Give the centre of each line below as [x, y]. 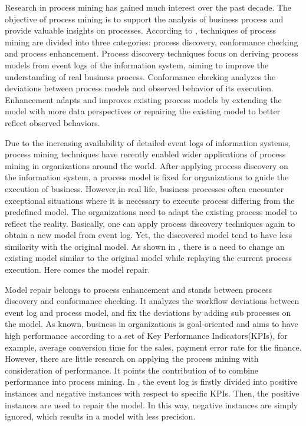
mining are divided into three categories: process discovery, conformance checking [152, 42]
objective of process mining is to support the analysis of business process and [144, 19]
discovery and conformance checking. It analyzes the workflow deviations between [152, 301]
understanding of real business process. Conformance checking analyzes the [140, 76]
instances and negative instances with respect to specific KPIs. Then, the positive [152, 393]
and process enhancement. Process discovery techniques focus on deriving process [152, 53]
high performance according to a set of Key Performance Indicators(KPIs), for [146, 336]
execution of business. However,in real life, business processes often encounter [144, 188]
